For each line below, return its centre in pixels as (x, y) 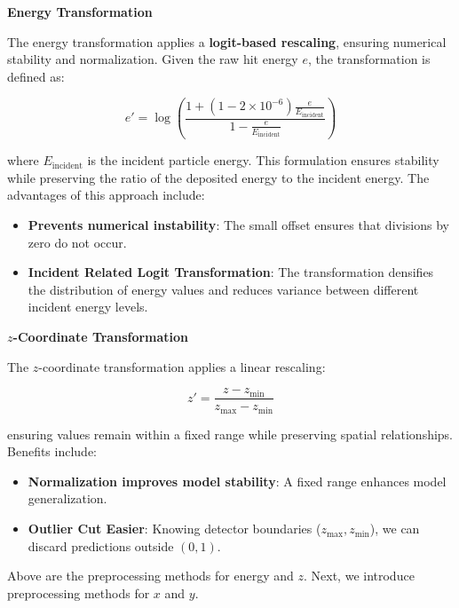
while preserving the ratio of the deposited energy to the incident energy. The (218, 177)
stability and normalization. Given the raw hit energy (153, 59)
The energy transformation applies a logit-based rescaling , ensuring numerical (227, 41)
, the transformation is (369, 59)
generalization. (67, 498)
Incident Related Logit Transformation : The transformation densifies (231, 272)
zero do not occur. (77, 242)
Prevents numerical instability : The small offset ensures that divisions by (238, 225)
